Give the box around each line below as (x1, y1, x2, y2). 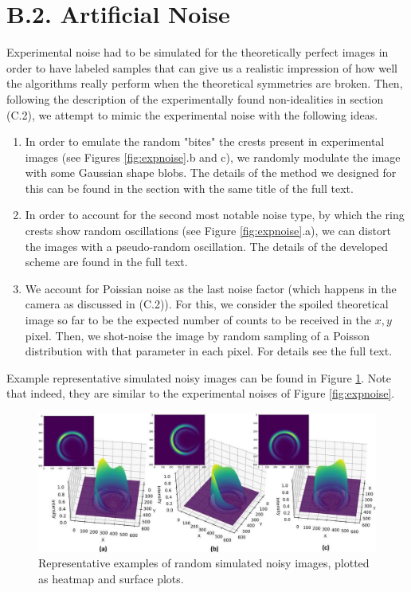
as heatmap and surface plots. (38, 570, 184, 586)
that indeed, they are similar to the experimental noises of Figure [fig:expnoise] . (6, 385, 395, 402)
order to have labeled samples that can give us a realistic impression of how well (6, 59, 397, 76)
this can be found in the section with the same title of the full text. (25, 179, 354, 196)
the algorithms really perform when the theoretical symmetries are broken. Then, (6, 75, 403, 92)
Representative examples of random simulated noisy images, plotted (38, 555, 370, 571)
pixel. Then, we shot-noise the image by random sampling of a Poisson (25, 327, 370, 343)
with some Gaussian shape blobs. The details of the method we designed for (25, 164, 397, 181)
